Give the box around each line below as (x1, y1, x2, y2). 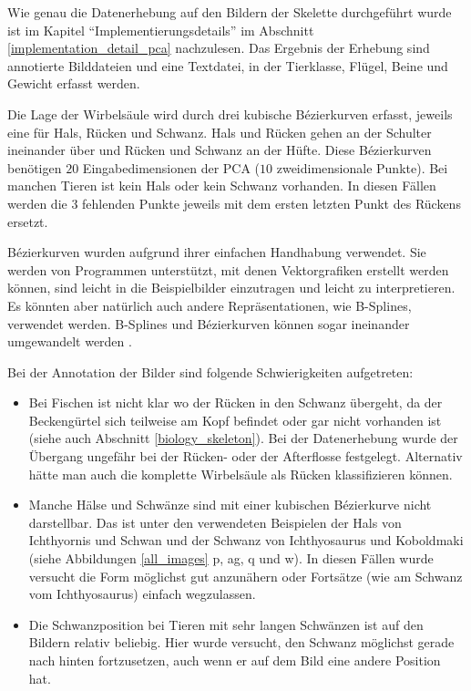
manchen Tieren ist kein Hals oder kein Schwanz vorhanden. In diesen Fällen (7, 176, 436, 195)
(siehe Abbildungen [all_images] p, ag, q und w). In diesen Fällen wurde (28, 549, 434, 568)
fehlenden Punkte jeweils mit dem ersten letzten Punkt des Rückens (82, 193, 461, 212)
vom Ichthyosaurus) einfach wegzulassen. (28, 584, 256, 603)
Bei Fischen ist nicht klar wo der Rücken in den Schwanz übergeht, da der (28, 393, 443, 412)
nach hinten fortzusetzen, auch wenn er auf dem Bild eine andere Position (28, 651, 441, 669)
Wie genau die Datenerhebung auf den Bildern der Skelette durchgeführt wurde (7, 3, 452, 21)
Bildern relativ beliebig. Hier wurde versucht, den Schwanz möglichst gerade (28, 633, 455, 652)
